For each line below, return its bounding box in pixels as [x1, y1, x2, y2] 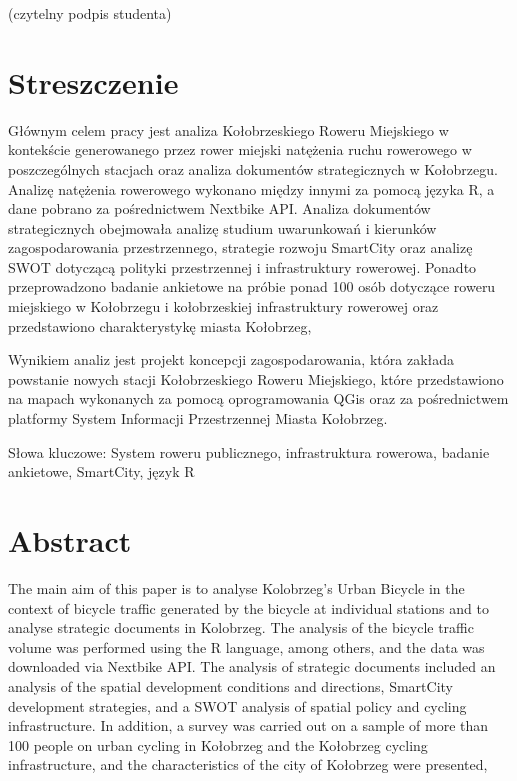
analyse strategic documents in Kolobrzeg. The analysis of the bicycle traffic [8, 617, 474, 638]
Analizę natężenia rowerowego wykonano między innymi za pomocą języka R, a [8, 178, 495, 199]
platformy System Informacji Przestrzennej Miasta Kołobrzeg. [8, 408, 388, 429]
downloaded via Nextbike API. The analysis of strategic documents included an [8, 656, 496, 677]
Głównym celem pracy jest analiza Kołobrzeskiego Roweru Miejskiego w [8, 119, 449, 140]
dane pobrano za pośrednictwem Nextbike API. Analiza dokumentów [8, 198, 431, 219]
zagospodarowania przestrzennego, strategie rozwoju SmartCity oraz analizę [8, 237, 473, 258]
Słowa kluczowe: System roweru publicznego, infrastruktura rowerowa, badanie [8, 441, 490, 462]
